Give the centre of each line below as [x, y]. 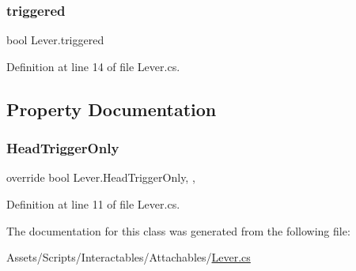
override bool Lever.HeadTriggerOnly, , [101, 177]
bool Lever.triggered [55, 40]
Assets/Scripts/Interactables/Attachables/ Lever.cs [129, 257]
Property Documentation [112, 109]
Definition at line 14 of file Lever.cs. [93, 66]
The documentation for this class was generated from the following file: [178, 230]
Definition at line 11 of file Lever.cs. [93, 204]
